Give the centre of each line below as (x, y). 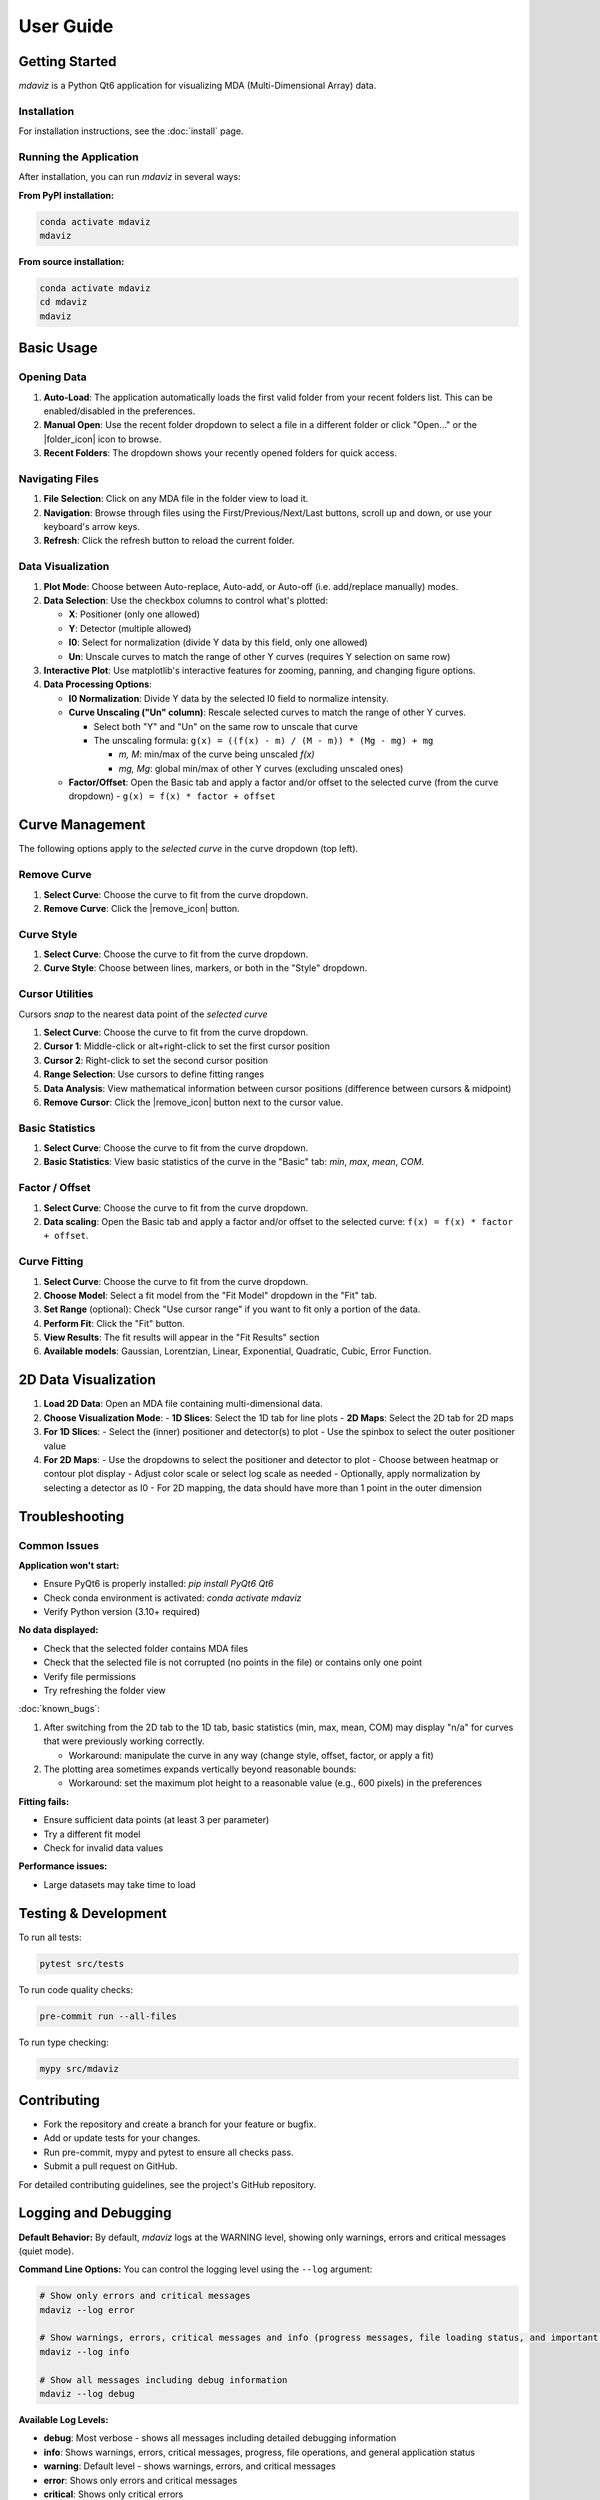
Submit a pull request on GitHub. (110, 2166)
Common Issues (59, 1545)
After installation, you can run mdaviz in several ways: (129, 177)
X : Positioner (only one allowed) (134, 614)
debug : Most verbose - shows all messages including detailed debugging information (220, 2438)
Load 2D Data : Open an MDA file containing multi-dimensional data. (183, 1404)
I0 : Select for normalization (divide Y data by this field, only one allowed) (218, 642)
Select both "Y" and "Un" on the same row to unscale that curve (226, 726)
